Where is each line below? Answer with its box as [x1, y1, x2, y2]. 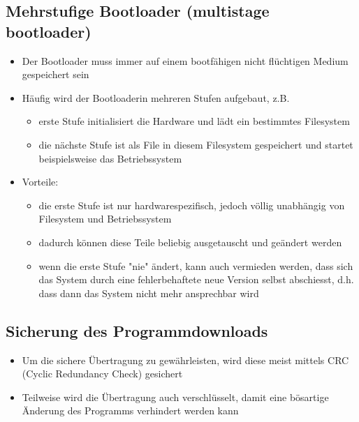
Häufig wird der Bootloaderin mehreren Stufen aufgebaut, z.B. [22, 90, 290, 105]
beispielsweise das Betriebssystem [38, 151, 182, 165]
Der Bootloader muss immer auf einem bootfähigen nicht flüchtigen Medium [22, 53, 349, 68]
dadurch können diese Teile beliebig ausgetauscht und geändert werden [38, 234, 342, 249]
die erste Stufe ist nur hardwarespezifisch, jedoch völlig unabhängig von [38, 197, 345, 212]
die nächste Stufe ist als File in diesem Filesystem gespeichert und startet [38, 137, 353, 151]
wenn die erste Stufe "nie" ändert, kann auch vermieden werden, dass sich [38, 258, 353, 273]
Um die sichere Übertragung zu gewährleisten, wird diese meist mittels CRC [22, 352, 349, 367]
